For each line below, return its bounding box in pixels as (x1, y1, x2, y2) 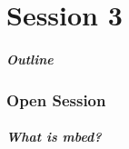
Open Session (6, 88, 106, 111)
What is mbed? (6, 127, 102, 146)
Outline (6, 49, 54, 68)
